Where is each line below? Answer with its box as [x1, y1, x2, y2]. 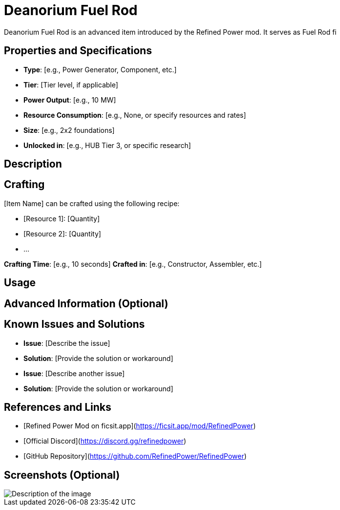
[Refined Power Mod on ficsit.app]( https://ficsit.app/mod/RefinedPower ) [23, 422, 256, 430]
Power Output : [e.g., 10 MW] [23, 95, 116, 104]
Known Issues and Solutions [4, 318, 145, 331]
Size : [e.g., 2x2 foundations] [23, 126, 115, 134]
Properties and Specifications [4, 44, 152, 57]
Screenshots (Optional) [4, 468, 120, 481]
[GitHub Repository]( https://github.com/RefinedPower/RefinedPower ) [23, 452, 247, 461]
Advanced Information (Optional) [4, 297, 169, 310]
